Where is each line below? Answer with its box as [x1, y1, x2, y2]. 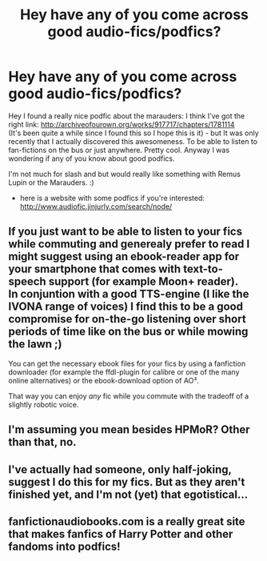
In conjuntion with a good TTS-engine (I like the [8, 287, 249, 301]
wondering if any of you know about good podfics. [8, 154, 175, 163]
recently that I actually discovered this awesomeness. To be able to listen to [8, 136, 258, 146]
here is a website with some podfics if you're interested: [19, 193, 205, 202]
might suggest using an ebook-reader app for [8, 250, 240, 263]
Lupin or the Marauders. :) [8, 178, 94, 187]
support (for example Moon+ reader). [48, 274, 239, 289]
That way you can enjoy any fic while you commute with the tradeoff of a [8, 391, 249, 401]
